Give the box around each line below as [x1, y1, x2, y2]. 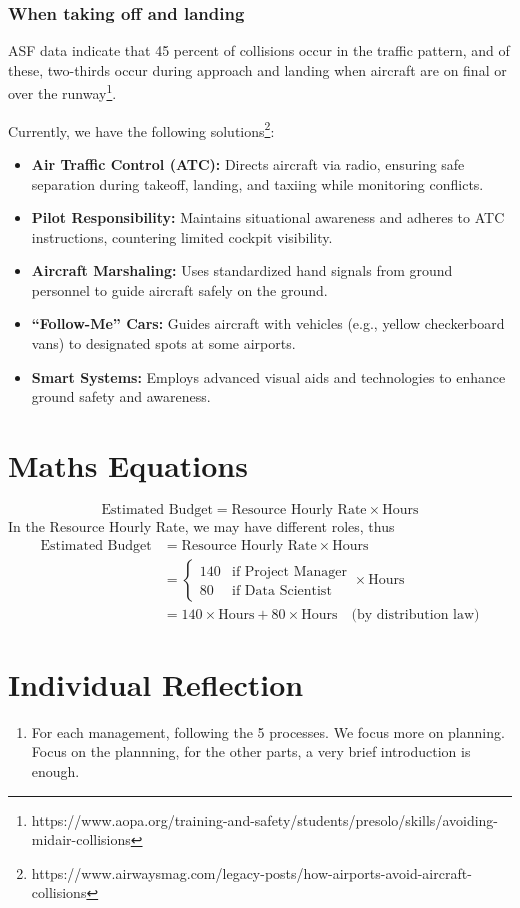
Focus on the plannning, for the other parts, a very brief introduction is [31, 741, 471, 762]
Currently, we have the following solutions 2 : [8, 117, 275, 141]
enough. [31, 760, 80, 781]
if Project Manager [232, 564, 347, 579]
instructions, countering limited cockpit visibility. [31, 226, 333, 247]
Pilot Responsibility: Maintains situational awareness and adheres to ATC [31, 207, 505, 228]
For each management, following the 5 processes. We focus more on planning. [31, 721, 505, 742]
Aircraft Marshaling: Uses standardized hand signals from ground [31, 260, 453, 281]
